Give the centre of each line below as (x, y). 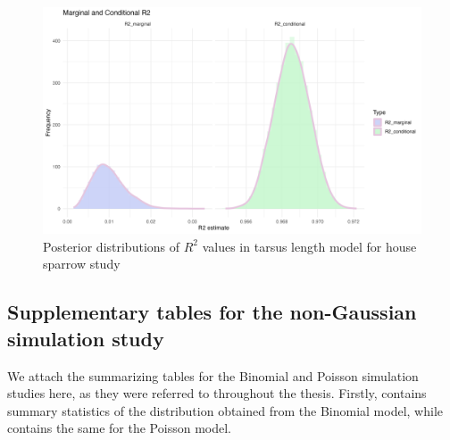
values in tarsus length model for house (309, 246)
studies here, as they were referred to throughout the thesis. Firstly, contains (217, 393)
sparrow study (82, 264)
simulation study (86, 338)
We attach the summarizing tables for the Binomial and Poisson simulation (213, 375)
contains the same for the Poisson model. (119, 428)
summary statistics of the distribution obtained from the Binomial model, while (225, 410)
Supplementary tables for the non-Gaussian (212, 312)
